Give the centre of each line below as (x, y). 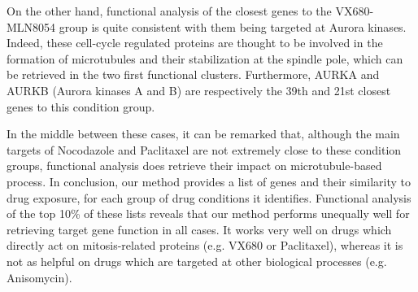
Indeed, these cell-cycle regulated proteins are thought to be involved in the (195, 43)
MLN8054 (31, 26)
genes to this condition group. (81, 106)
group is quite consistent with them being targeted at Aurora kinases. (233, 26)
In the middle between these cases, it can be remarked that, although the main (203, 134)
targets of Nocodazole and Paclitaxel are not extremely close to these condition (204, 149)
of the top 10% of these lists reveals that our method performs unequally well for (208, 214)
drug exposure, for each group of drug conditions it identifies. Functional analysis (209, 197)
